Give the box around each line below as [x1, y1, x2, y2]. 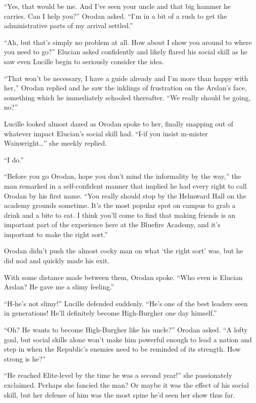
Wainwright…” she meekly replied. [4, 138, 107, 148]
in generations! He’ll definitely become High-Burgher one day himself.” [4, 308, 217, 318]
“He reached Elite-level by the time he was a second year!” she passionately [4, 370, 232, 380]
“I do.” [4, 154, 24, 164]
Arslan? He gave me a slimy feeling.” [4, 282, 114, 292]
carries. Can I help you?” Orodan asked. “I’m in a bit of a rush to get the [4, 10, 227, 21]
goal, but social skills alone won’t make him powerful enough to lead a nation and [4, 334, 252, 344]
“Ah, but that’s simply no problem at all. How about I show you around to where [4, 37, 252, 47]
